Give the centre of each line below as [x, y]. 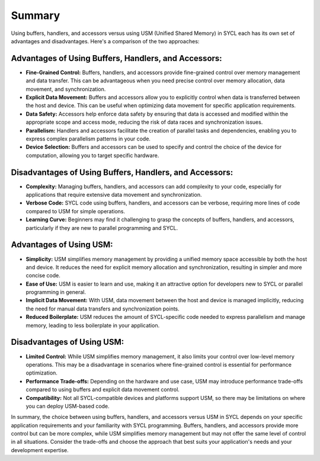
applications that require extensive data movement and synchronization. [114, 195]
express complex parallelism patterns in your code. [88, 139]
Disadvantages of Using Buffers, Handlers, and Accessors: [122, 172]
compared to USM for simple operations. [76, 211]
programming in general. [56, 292]
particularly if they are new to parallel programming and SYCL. [102, 228]
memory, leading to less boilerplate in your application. [93, 325]
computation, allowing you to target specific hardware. [92, 155]
